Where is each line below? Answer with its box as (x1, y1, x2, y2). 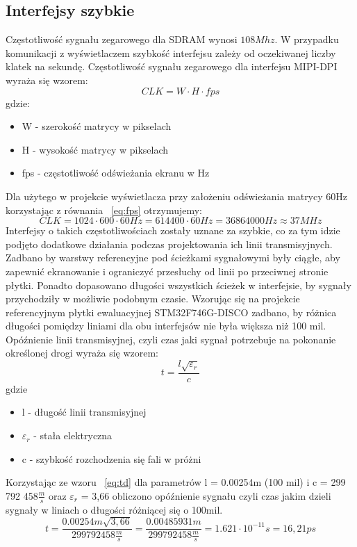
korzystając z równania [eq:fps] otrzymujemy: (6, 202, 203, 217)
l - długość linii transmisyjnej (22, 405, 147, 419)
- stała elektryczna (33, 428, 113, 443)
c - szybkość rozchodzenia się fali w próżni (22, 451, 201, 466)
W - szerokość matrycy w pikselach (22, 119, 172, 133)
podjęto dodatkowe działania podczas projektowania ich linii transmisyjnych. (6, 236, 333, 251)
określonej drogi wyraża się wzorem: (6, 345, 159, 360)
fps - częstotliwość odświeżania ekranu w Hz (22, 165, 210, 180)
